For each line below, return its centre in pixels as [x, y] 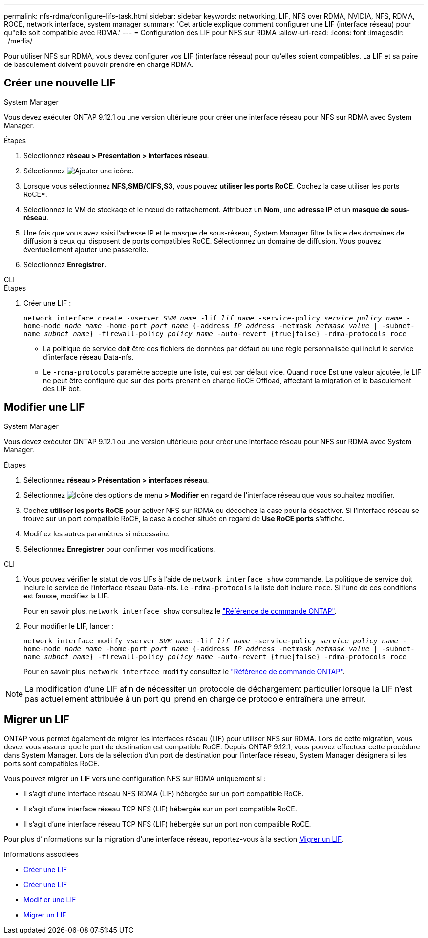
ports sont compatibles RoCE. [52, 763]
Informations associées [41, 854]
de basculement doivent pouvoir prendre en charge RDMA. [99, 64]
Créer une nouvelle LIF [60, 83]
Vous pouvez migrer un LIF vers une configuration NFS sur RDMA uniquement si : [135, 778]
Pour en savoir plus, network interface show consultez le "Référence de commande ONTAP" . [180, 611]
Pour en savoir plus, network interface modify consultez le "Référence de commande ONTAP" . [184, 671]
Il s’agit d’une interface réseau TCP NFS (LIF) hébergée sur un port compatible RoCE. [160, 809]
